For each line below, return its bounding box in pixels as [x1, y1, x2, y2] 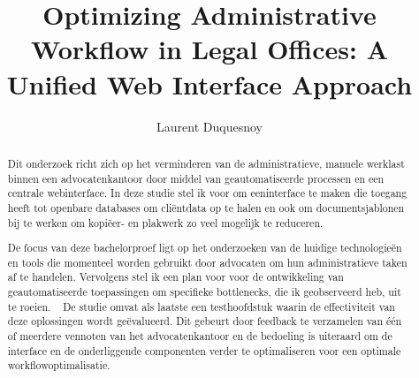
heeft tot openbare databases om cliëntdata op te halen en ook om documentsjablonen [7, 200, 405, 215]
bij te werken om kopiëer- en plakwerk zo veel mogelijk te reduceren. [7, 215, 324, 230]
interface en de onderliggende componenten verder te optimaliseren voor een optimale [7, 343, 401, 358]
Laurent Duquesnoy [156, 117, 263, 135]
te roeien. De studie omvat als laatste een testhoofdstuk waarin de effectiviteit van [7, 299, 395, 314]
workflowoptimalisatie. [7, 358, 110, 373]
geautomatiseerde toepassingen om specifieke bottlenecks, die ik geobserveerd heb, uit [7, 284, 401, 299]
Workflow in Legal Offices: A [31, 31, 388, 67]
